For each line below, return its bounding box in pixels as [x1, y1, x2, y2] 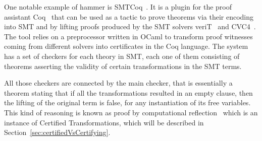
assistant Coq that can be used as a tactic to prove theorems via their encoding [4, 11, 254, 22]
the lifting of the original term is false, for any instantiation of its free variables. [4, 97, 251, 108]
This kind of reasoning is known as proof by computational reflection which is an [4, 107, 258, 117]
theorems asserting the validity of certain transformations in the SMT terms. [4, 60, 242, 71]
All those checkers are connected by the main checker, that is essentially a [4, 78, 233, 88]
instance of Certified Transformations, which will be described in [4, 117, 204, 127]
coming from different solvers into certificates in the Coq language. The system [4, 41, 248, 51]
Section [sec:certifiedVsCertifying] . [4, 127, 111, 137]
